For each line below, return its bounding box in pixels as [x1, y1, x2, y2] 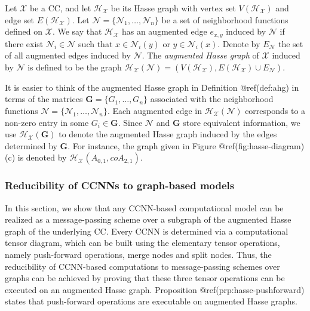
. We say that [52, 25, 102, 38]
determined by [5, 139, 57, 152]
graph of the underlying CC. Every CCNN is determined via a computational [5, 224, 288, 237]
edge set [5, 13, 35, 26]
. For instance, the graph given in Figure [67, 139, 216, 152]
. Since [118, 116, 143, 128]
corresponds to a [245, 104, 306, 117]
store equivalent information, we [183, 116, 300, 128]
